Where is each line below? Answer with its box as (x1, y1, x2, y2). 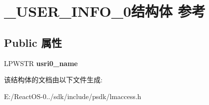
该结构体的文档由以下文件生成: (4, 74, 103, 85)
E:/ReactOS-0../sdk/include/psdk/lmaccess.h (4, 91, 141, 101)
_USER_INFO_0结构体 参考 (4, 1, 206, 21)
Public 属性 (4, 35, 62, 50)
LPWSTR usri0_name (4, 58, 78, 68)
